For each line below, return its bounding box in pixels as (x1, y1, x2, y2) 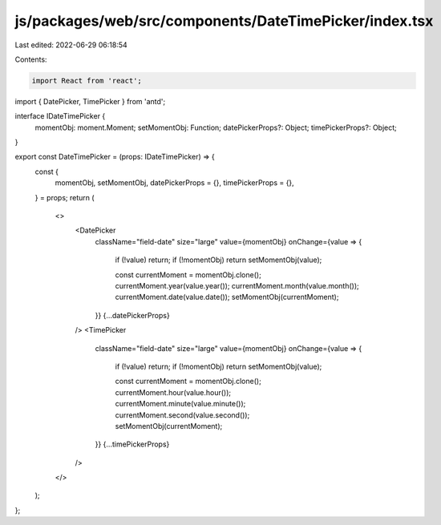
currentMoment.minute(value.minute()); (115, 399, 246, 409)
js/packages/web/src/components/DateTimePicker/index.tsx (14, 12, 434, 30)
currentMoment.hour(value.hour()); (115, 387, 232, 397)
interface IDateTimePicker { (14, 111, 106, 121)
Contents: (14, 55, 47, 64)
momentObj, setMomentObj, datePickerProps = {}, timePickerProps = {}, (55, 178, 294, 188)
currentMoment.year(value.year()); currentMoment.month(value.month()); (115, 281, 360, 290)
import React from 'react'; (31, 76, 142, 85)
